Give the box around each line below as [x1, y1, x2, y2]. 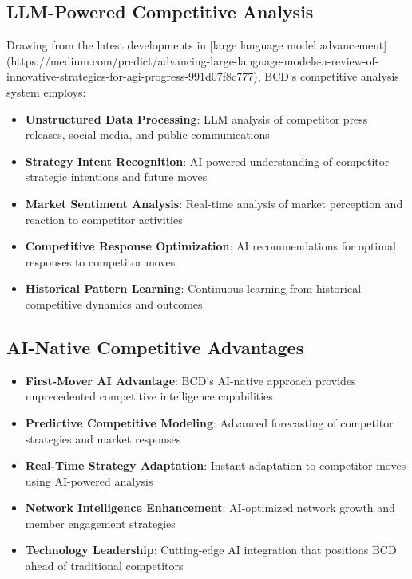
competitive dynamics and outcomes [25, 295, 203, 312]
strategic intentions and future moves [25, 168, 208, 185]
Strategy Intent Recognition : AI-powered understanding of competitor [25, 152, 390, 169]
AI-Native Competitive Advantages [6, 334, 304, 359]
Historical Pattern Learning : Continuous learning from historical [25, 280, 362, 297]
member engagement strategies [25, 514, 176, 531]
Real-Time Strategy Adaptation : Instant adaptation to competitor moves [25, 457, 406, 474]
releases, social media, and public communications [25, 126, 270, 143]
